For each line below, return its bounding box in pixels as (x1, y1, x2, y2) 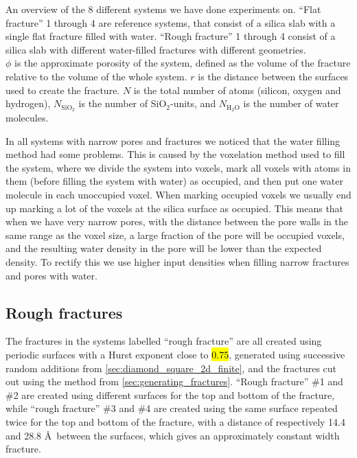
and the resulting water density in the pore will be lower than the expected (5, 241, 322, 255)
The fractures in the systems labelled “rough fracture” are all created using (5, 334, 322, 348)
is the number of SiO (78, 96, 167, 111)
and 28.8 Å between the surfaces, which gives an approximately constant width (5, 428, 340, 442)
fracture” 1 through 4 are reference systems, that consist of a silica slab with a (5, 15, 336, 30)
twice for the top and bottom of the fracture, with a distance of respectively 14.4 (5, 414, 345, 428)
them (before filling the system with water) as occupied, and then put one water (5, 174, 343, 188)
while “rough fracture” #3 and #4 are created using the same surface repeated (5, 401, 338, 415)
